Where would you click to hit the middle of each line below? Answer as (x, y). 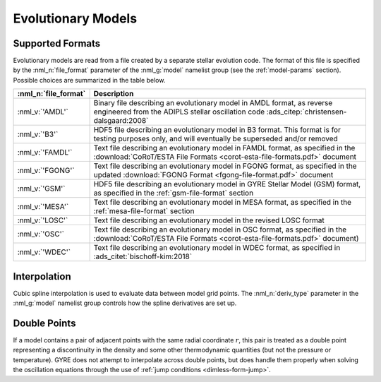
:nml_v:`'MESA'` (43, 207)
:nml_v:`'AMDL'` (43, 112)
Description (114, 94)
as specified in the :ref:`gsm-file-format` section (174, 193)
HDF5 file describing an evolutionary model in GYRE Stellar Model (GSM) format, (227, 184)
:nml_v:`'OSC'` (41, 234)
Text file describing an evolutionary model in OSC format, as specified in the (220, 229)
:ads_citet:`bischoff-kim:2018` (143, 256)
